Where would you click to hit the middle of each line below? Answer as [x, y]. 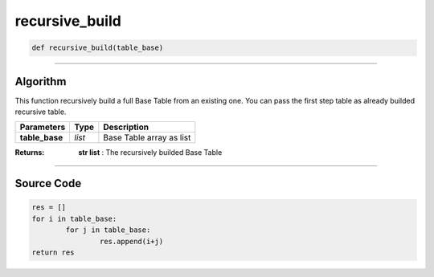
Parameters [43, 127]
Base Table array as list [147, 138]
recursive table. [41, 112]
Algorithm [41, 81]
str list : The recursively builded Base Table [150, 153]
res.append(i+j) [131, 241]
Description [126, 127]
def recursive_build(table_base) [98, 48]
